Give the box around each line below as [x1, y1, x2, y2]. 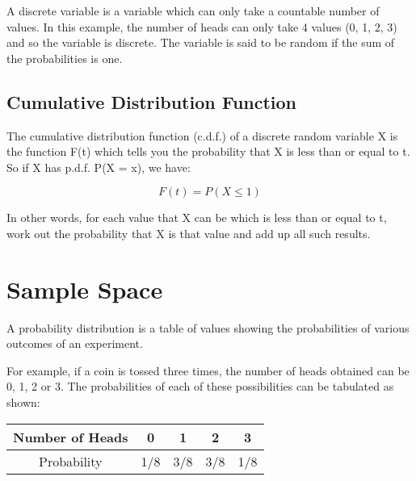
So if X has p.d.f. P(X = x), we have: [6, 158, 191, 175]
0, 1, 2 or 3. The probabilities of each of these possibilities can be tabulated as [6, 378, 394, 395]
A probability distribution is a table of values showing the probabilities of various [6, 319, 410, 336]
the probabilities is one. [6, 49, 123, 66]
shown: [6, 394, 40, 411]
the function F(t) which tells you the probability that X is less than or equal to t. [6, 143, 410, 160]
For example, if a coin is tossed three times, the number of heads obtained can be [6, 362, 410, 379]
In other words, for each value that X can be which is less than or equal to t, [6, 209, 387, 226]
